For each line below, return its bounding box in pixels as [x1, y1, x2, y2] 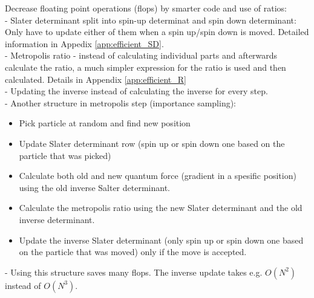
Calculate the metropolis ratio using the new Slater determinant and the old [19, 201, 303, 214]
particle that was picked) [19, 149, 111, 161]
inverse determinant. [19, 213, 95, 225]
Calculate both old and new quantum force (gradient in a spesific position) [19, 169, 296, 182]
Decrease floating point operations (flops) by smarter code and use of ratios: [5, 2, 287, 14]
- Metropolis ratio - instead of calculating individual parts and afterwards [5, 49, 278, 62]
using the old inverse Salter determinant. [19, 181, 170, 193]
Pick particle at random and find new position [19, 117, 191, 129]
